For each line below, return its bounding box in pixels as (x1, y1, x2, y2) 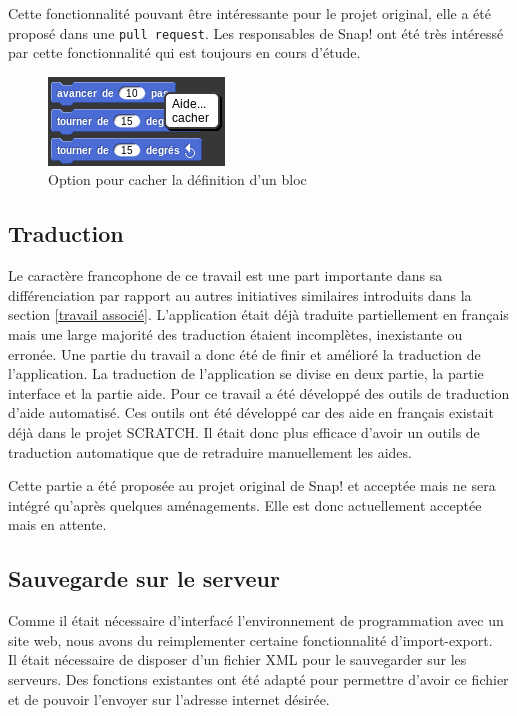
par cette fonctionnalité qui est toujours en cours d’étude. (8, 42, 361, 63)
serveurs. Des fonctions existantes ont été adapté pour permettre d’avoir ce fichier (8, 668, 509, 689)
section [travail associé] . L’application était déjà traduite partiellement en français (8, 304, 509, 325)
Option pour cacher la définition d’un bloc (48, 169, 307, 190)
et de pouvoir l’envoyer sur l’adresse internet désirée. (8, 688, 330, 709)
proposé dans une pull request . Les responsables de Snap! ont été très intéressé (8, 22, 504, 43)
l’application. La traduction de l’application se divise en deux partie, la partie (8, 363, 484, 384)
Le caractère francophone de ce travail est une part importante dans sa (8, 265, 443, 286)
